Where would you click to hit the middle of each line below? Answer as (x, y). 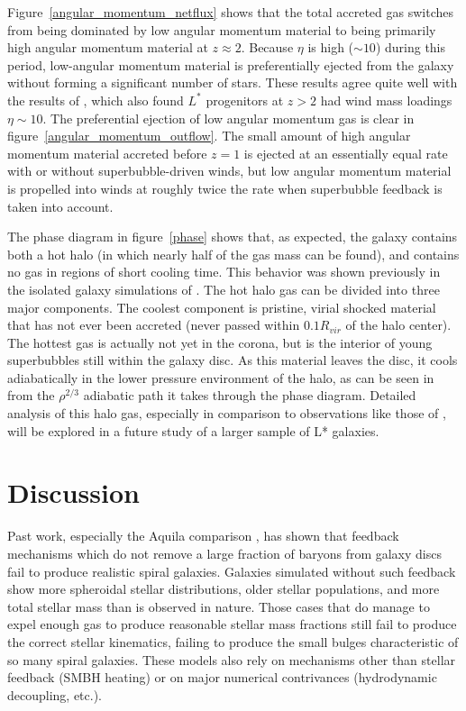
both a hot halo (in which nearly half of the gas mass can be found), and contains (233, 254)
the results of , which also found (96, 100)
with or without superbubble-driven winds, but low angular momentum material (229, 171)
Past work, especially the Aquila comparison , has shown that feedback (203, 536)
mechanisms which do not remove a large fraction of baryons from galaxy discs (224, 553)
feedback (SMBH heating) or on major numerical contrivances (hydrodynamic (222, 677)
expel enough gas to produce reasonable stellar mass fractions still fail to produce (232, 624)
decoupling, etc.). (55, 694)
